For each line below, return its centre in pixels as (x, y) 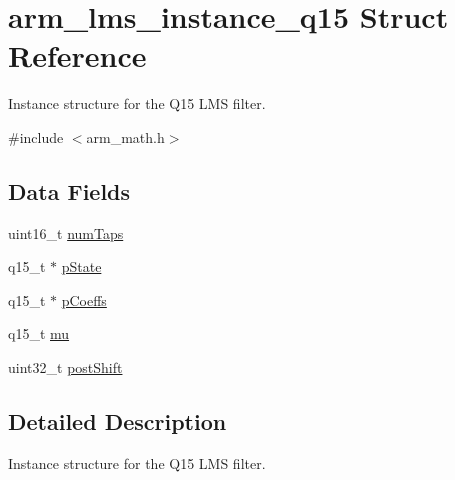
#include (36, 136)
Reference (77, 55)
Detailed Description (117, 421)
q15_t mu (39, 333)
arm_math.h (125, 136)
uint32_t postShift (65, 367)
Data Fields (69, 190)
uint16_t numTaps (66, 232)
